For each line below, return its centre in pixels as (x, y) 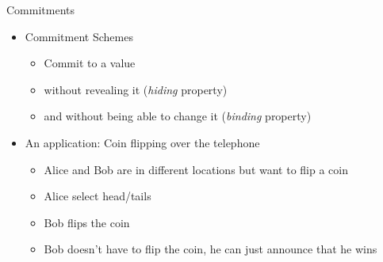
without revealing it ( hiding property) (136, 89)
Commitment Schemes (79, 36)
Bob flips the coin (87, 222)
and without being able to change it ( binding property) (178, 116)
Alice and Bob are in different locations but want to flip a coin (196, 169)
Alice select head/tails (98, 196)
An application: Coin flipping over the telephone (142, 142)
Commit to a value (90, 63)
